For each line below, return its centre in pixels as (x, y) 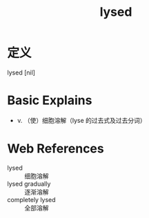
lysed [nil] (21, 72)
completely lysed (32, 199)
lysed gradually (29, 184)
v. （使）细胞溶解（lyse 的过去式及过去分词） (81, 120)
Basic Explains (50, 100)
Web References (56, 149)
